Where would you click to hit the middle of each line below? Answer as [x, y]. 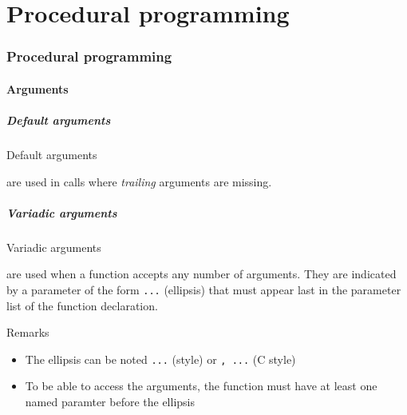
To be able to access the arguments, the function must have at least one [201, 386]
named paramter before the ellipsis [110, 401]
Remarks [28, 332]
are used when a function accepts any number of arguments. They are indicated [202, 274]
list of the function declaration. [82, 305]
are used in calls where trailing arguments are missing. [139, 181]
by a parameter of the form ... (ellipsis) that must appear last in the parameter [204, 289]
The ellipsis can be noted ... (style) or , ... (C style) [160, 359]
